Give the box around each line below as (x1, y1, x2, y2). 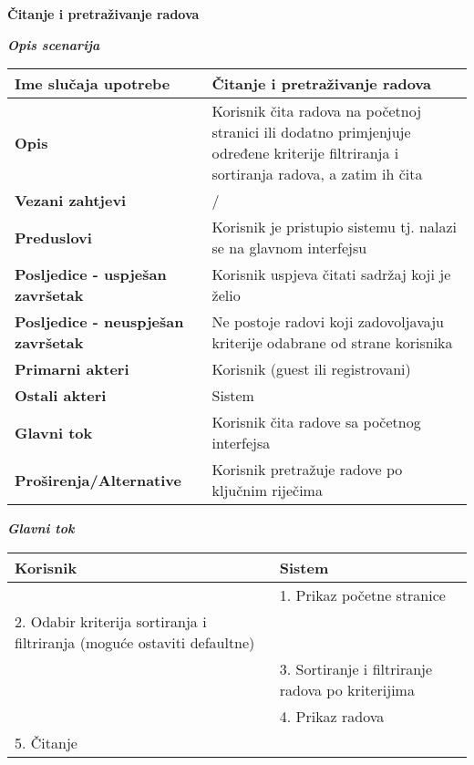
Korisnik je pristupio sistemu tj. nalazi (211, 216, 458, 238)
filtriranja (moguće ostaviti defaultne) (15, 631, 255, 653)
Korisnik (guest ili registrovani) (211, 358, 411, 380)
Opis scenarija (7, 35, 100, 54)
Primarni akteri (15, 358, 129, 380)
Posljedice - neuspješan (15, 311, 184, 333)
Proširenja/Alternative (15, 469, 181, 491)
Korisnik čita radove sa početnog (211, 411, 421, 433)
